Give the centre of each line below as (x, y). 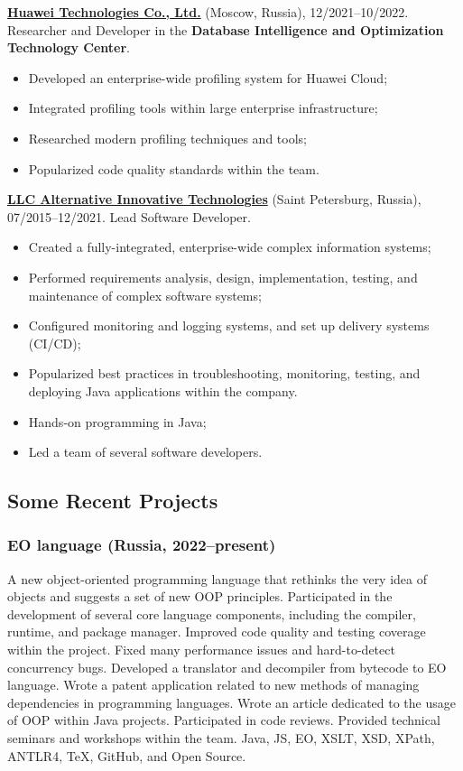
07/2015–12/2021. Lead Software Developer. (129, 216)
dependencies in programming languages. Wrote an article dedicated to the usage (231, 702)
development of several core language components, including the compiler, (212, 613)
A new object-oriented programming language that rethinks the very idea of (218, 578)
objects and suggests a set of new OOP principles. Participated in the (200, 596)
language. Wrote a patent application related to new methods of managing (213, 685)
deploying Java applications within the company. (163, 390)
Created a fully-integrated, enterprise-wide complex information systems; (230, 247)
